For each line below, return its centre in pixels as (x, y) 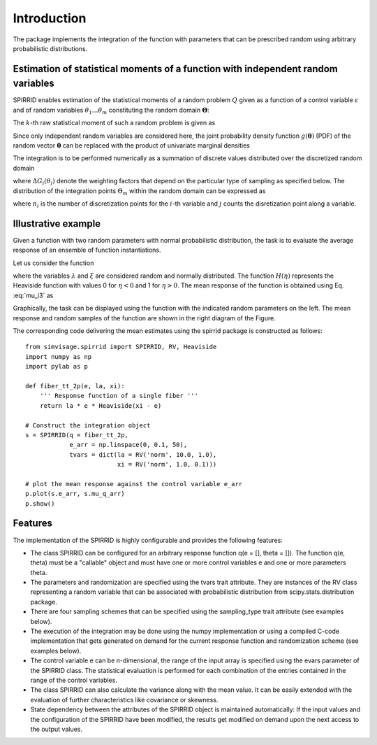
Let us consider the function (53, 263)
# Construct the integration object (88, 425)
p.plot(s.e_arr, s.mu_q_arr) (75, 494)
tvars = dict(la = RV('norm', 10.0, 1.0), (143, 454)
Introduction (50, 18)
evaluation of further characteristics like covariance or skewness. (124, 700)
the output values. (57, 729)
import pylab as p (57, 367)
